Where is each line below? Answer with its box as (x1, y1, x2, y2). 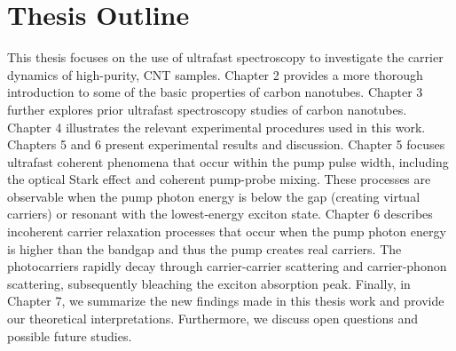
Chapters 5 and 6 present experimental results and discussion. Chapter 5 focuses (7, 135, 445, 154)
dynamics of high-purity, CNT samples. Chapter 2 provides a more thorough (7, 65, 423, 84)
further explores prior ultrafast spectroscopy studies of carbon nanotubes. (7, 100, 407, 118)
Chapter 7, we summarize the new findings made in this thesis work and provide (7, 291, 444, 310)
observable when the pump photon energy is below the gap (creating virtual (7, 187, 421, 205)
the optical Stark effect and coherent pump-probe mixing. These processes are (7, 170, 431, 188)
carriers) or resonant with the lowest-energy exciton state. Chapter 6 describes (7, 204, 433, 223)
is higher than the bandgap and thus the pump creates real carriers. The (7, 239, 402, 258)
